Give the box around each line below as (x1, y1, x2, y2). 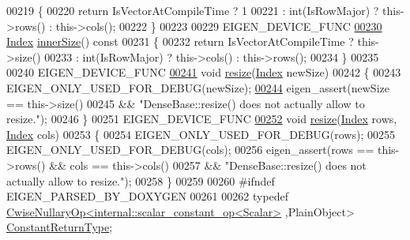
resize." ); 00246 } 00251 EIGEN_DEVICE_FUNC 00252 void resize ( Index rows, (6, 111, 397, 127)
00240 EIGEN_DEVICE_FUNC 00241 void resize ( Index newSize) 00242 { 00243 (6, 64, 401, 81)
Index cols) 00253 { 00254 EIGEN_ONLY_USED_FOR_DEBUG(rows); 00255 (6, 126, 395, 142)
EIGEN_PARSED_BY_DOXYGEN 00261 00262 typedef (6, 188, 289, 204)
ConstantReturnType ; (6, 219, 113, 235)
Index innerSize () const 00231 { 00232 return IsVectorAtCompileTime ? (6, 33, 354, 50)
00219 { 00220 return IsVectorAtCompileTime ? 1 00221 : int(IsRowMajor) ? (6, 2, 379, 18)
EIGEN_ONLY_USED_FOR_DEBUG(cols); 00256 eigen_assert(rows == (6, 141, 374, 158)
